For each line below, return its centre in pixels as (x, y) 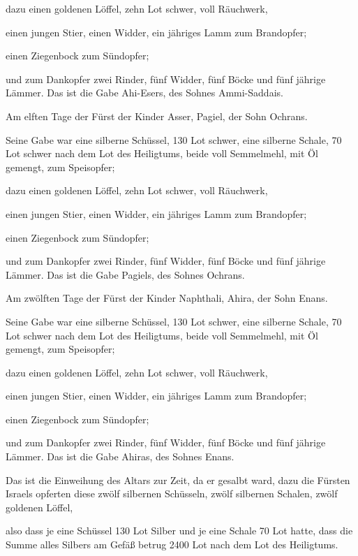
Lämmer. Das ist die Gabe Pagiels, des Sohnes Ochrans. (125, 274)
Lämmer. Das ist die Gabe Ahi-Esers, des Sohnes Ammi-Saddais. (144, 93)
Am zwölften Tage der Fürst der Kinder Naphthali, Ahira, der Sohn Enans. (167, 298)
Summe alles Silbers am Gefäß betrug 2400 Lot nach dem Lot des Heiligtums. (172, 544)
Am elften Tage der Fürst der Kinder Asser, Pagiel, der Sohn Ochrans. (157, 116)
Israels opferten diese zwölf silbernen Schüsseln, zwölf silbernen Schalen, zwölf (172, 493)
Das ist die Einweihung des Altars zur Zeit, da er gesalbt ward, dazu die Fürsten (178, 480)
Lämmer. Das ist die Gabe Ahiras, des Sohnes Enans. (120, 456)
